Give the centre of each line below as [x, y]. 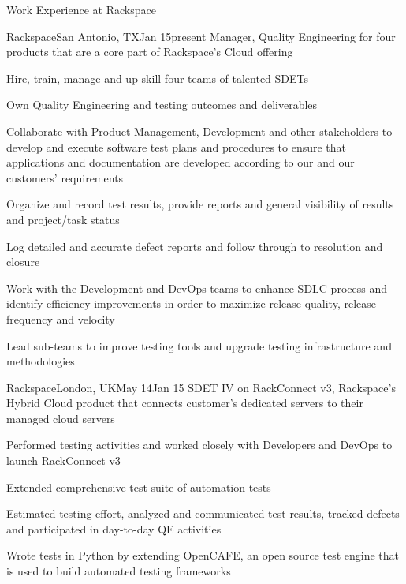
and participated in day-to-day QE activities [114, 528]
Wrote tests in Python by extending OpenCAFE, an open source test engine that [203, 555]
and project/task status [63, 219]
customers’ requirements [65, 177]
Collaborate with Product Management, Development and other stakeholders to [199, 131]
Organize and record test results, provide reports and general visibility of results [200, 204]
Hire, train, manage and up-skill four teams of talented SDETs [158, 78]
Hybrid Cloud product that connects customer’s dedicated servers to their [185, 403]
